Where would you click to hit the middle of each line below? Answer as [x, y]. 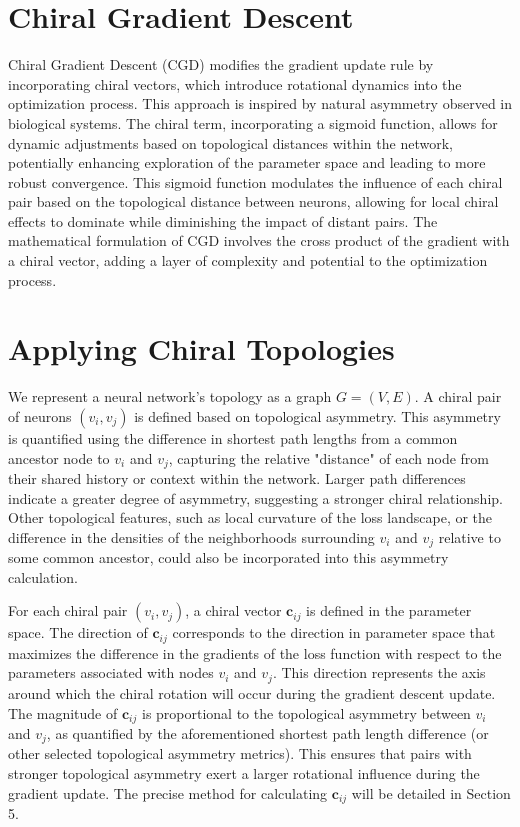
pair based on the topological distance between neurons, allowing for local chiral [253, 201]
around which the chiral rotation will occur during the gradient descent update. [252, 692]
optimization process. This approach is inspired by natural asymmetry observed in [260, 103]
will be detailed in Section [431, 792]
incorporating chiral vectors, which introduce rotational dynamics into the [235, 83]
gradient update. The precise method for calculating [168, 792]
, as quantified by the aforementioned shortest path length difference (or [267, 732]
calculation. [43, 576]
